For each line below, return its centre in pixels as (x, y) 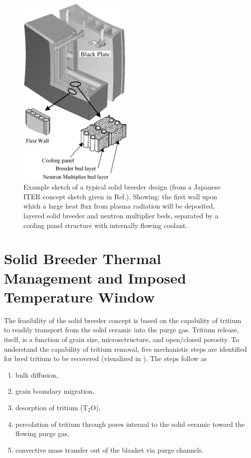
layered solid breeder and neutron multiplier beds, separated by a (121, 216)
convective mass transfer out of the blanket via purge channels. (109, 449)
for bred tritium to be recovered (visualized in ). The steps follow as (106, 358)
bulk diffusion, (37, 374)
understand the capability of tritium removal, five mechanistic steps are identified (125, 349)
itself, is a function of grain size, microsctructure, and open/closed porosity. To (122, 339)
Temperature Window (79, 296)
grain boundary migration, (55, 391)
